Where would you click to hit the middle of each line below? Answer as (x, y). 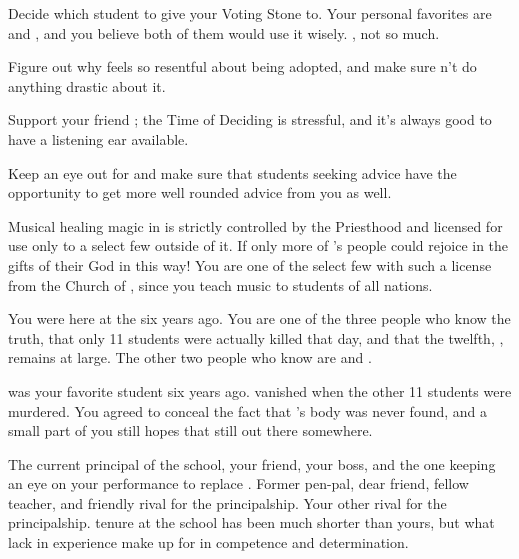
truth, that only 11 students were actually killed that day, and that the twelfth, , (256, 337)
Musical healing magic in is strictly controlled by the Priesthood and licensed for (255, 225)
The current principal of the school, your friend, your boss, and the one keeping (252, 463)
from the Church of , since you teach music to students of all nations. (220, 284)
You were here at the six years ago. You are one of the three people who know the (259, 318)
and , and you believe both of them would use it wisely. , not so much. (224, 32)
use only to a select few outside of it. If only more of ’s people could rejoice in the (258, 245)
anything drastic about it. (87, 85)
